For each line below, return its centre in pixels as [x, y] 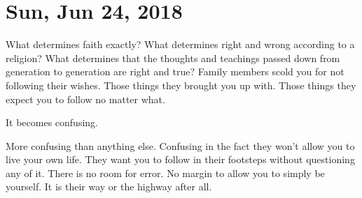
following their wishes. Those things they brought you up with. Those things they [181, 85]
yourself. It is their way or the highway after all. [109, 186]
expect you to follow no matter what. [85, 99]
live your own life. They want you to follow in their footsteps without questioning [180, 159]
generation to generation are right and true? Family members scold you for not [175, 71]
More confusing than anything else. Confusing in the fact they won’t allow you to [180, 145]
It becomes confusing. [52, 122]
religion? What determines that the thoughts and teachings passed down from [173, 58]
